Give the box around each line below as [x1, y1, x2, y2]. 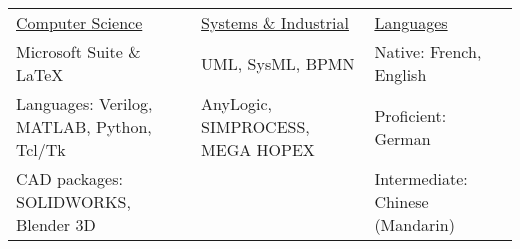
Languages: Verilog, [16, 92, 153, 115]
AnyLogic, [201, 92, 272, 115]
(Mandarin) [374, 213, 455, 236]
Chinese [374, 190, 429, 213]
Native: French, [374, 40, 482, 63]
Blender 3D [16, 213, 96, 236]
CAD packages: [16, 167, 123, 190]
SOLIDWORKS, [16, 190, 131, 213]
